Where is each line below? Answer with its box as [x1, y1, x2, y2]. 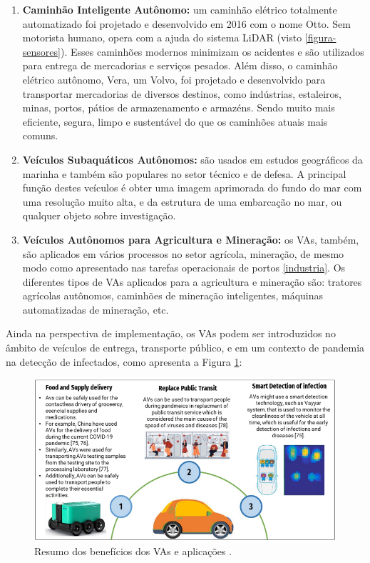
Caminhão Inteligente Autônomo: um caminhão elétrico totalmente [22, 2, 337, 16]
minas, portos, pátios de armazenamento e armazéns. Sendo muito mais [22, 100, 335, 115]
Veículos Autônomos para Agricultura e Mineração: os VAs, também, [22, 231, 359, 246]
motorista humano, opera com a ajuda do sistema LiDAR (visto [22, 30, 302, 45]
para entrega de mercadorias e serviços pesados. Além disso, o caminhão [22, 58, 338, 73]
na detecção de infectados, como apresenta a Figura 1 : [6, 354, 242, 369]
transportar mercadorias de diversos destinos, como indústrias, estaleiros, [22, 86, 341, 101]
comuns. [22, 128, 58, 143]
